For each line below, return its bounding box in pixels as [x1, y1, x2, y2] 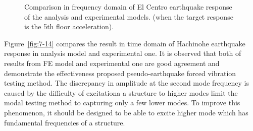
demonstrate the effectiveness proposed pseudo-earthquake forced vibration [4, 68, 236, 78]
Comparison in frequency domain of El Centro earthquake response [24, 2, 232, 12]
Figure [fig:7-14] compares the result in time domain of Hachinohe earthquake [4, 38, 245, 48]
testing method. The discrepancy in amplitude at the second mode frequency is [4, 78, 249, 88]
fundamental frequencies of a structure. [4, 117, 125, 127]
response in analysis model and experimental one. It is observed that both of [4, 48, 241, 58]
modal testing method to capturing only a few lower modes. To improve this [4, 97, 240, 108]
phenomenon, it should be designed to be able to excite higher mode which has [4, 107, 248, 117]
